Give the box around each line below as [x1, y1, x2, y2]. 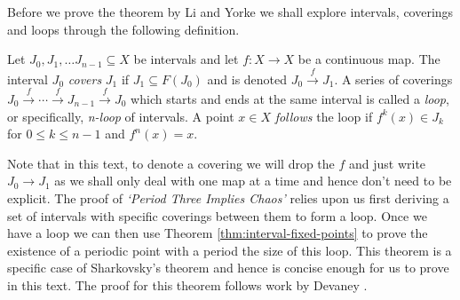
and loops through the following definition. [7, 20, 240, 38]
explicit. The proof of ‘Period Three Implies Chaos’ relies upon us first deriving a [7, 188, 449, 207]
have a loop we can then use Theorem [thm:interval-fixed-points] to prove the [7, 224, 428, 242]
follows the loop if [274, 107, 373, 125]
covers [67, 69, 102, 88]
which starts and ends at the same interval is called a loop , [131, 89, 449, 107]
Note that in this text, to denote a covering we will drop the [7, 154, 335, 172]
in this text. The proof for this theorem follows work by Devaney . [7, 275, 368, 294]
